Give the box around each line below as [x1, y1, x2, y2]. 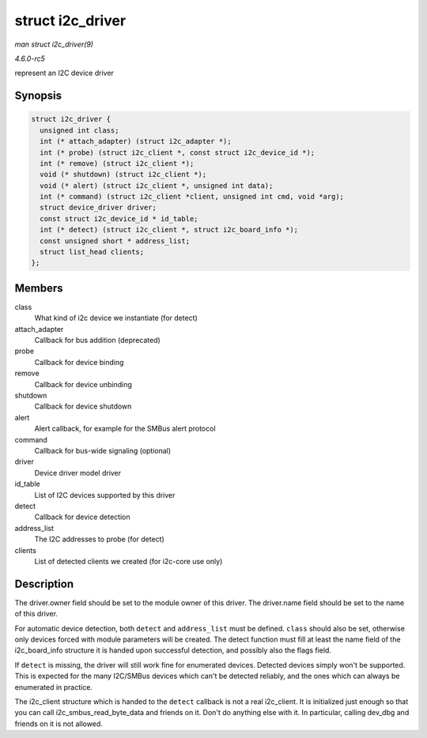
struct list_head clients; [40, 247, 145, 257]
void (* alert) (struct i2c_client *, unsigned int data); [40, 181, 274, 190]
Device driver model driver [34, 468, 122, 477]
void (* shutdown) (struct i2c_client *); [40, 170, 207, 179]
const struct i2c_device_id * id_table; [40, 214, 198, 223]
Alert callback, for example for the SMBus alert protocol [34, 424, 217, 434]
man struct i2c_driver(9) [14, 40, 94, 49]
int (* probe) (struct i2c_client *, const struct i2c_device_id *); [40, 148, 316, 157]
